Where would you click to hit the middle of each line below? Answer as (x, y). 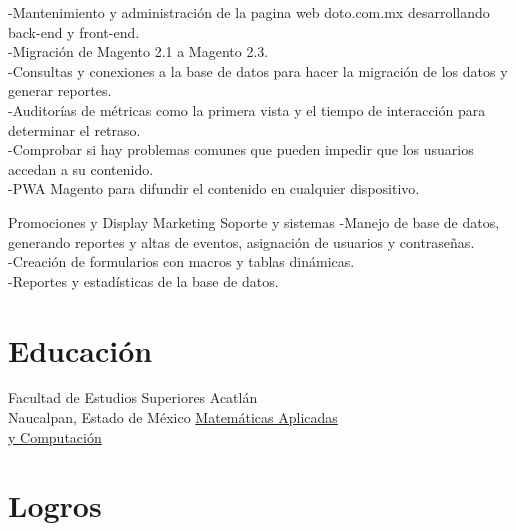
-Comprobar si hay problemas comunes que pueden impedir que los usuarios (241, 149)
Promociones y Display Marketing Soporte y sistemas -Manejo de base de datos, (254, 221)
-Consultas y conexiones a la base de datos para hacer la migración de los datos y (258, 70)
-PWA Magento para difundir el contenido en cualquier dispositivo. (214, 188)
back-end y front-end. (74, 31)
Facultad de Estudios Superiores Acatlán (133, 397)
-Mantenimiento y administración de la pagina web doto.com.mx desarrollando (249, 12)
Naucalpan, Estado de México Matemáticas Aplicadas (173, 417)
